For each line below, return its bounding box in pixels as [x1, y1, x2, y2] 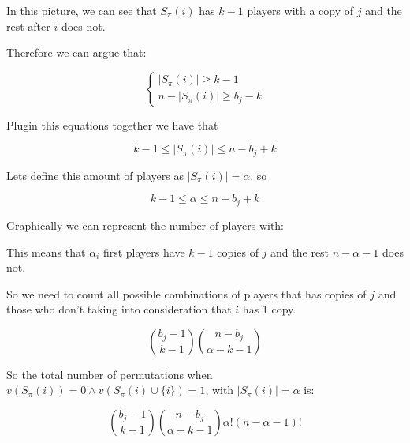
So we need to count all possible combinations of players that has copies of [6, 285, 367, 302]
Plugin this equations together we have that [6, 116, 218, 133]
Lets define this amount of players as [6, 167, 184, 183]
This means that [6, 243, 86, 260]
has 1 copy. [242, 301, 296, 317]
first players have [102, 243, 185, 260]
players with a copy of [247, 2, 354, 18]
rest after [6, 17, 50, 34]
